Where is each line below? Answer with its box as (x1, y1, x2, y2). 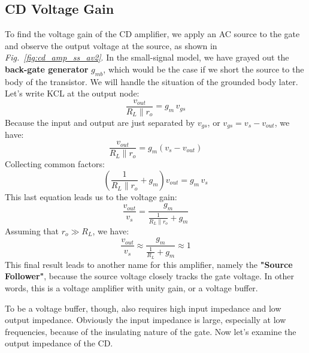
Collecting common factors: (5, 158, 105, 170)
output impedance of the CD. (5, 337, 113, 349)
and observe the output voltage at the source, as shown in (5, 39, 217, 52)
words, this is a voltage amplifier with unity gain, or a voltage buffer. (5, 282, 258, 294)
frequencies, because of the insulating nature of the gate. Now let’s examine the (5, 325, 296, 337)
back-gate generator (5, 62, 89, 75)
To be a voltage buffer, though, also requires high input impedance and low (5, 301, 281, 314)
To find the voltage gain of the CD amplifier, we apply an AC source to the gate (5, 28, 300, 40)
